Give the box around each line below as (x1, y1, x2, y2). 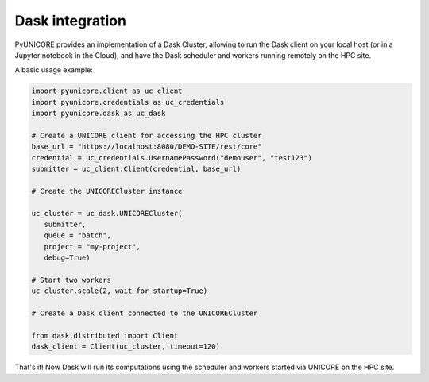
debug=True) (44, 253, 91, 262)
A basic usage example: (14, 65, 93, 75)
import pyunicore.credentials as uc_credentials (31, 98, 225, 106)
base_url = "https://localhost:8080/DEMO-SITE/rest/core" (31, 142, 262, 151)
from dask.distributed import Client (31, 330, 179, 340)
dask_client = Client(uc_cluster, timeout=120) (31, 342, 220, 351)
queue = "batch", (44, 231, 111, 240)
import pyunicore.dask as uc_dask (31, 109, 166, 118)
